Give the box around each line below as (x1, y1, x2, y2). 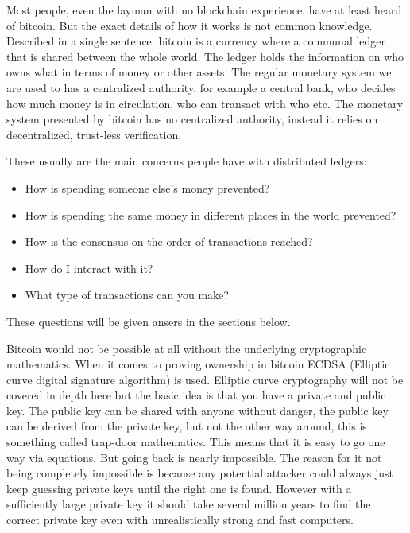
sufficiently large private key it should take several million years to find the (6, 496, 371, 512)
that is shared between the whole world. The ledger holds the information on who (6, 48, 404, 64)
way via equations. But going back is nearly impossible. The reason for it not (6, 449, 382, 465)
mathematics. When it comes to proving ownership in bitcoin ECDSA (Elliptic (6, 356, 390, 372)
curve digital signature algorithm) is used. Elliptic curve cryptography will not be (6, 371, 404, 387)
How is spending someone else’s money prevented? (25, 179, 270, 196)
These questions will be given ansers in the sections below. (6, 313, 291, 329)
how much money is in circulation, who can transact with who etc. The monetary (6, 95, 404, 111)
